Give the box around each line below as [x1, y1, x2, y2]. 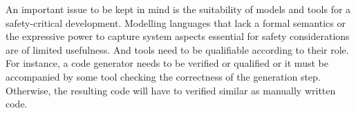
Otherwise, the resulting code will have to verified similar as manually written [6, 83, 336, 97]
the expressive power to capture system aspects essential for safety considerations [6, 29, 350, 43]
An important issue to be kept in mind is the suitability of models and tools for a [6, 2, 351, 16]
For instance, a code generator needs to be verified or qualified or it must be [6, 56, 328, 70]
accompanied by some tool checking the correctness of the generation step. [6, 69, 321, 83]
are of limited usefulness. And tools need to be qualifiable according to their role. [6, 42, 349, 56]
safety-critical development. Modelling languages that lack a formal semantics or [6, 15, 346, 30]
